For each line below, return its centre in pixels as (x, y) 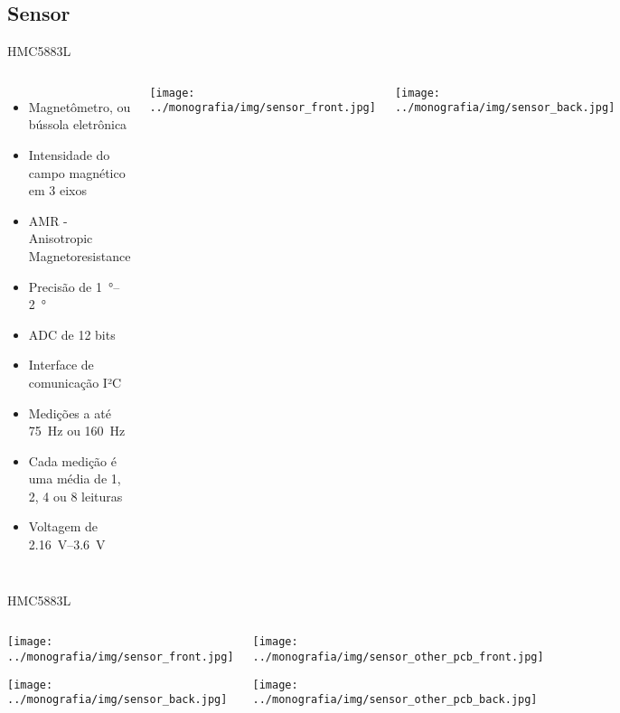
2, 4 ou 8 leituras (75, 496)
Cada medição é (72, 460)
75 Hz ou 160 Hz (77, 431)
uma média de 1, (75, 478)
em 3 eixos (58, 190)
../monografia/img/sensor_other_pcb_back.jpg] (395, 700)
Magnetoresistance (80, 255)
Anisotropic (61, 238)
